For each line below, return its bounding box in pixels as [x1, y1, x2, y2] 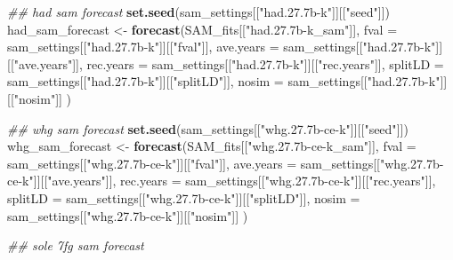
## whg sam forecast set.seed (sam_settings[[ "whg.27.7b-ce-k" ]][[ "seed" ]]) [7, 119, 409, 138]
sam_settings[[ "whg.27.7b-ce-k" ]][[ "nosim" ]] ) [7, 206, 248, 225]
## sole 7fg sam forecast [7, 236, 144, 255]
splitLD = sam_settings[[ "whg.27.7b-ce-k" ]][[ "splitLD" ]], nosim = [7, 188, 360, 207]
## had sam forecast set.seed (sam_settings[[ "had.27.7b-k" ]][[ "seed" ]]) [7, 3, 391, 20]
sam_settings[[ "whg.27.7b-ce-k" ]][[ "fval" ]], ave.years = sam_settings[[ [7, 154, 381, 172]
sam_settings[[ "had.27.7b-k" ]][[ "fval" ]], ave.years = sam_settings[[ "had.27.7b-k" [7, 37, 436, 56]
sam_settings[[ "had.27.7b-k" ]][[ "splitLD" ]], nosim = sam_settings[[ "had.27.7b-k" [7, 72, 441, 91]
